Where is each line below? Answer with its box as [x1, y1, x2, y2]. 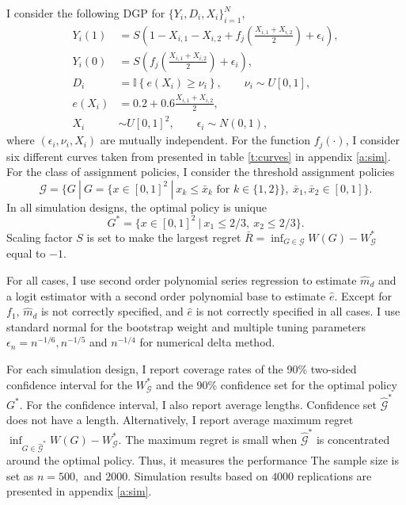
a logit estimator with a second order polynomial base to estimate [6, 287, 326, 304]
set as [6, 467, 34, 484]
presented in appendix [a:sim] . [6, 483, 152, 499]
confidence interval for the [6, 376, 133, 392]
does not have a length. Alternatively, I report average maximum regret [6, 411, 354, 428]
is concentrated [316, 430, 390, 447]
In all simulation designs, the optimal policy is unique [6, 198, 267, 215]
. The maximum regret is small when [118, 430, 298, 447]
